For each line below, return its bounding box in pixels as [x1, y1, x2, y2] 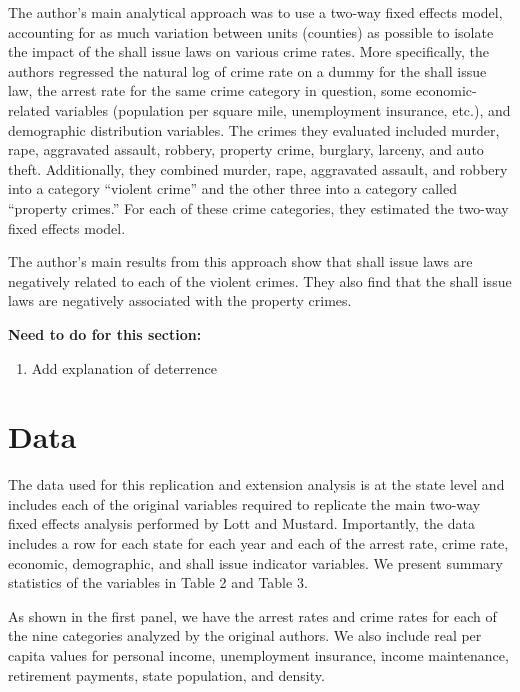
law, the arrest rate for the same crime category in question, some [8, 80, 412, 101]
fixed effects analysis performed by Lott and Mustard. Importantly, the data [8, 513, 475, 534]
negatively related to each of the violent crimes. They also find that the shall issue [8, 270, 512, 291]
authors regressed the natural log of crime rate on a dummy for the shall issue [8, 60, 487, 81]
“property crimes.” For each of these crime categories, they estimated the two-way [8, 197, 509, 218]
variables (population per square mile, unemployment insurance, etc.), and [54, 99, 511, 120]
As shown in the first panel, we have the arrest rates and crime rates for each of [8, 605, 497, 626]
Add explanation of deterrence [31, 357, 218, 378]
